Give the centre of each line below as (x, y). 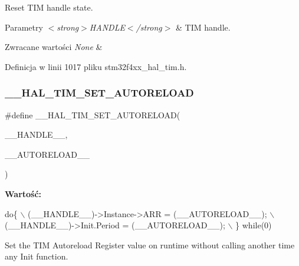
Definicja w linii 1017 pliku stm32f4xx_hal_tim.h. (96, 66)
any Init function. (37, 256)
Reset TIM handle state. (49, 7)
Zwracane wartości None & (54, 47)
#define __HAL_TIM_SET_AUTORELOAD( (93, 114)
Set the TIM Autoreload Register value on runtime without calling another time (150, 245)
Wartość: (23, 193)
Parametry (24, 27)
